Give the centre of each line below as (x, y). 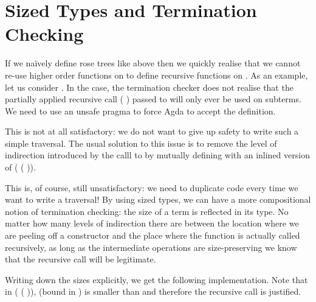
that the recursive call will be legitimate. (81, 259)
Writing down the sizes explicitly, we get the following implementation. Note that (156, 279)
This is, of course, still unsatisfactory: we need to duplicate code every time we (152, 187)
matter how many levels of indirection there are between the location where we (152, 223)
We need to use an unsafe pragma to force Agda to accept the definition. (140, 111)
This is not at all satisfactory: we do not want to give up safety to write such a (152, 131)
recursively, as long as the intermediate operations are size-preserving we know (151, 247)
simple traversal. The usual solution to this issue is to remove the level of (141, 143)
